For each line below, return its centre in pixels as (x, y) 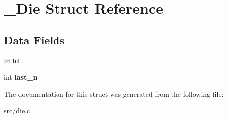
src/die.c (17, 110)
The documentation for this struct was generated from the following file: (114, 93)
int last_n (21, 77)
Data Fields (34, 39)
